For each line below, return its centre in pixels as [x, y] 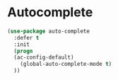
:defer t [26, 38]
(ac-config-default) [44, 57]
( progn [23, 51]
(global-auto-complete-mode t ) [66, 64]
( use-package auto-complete [49, 31]
